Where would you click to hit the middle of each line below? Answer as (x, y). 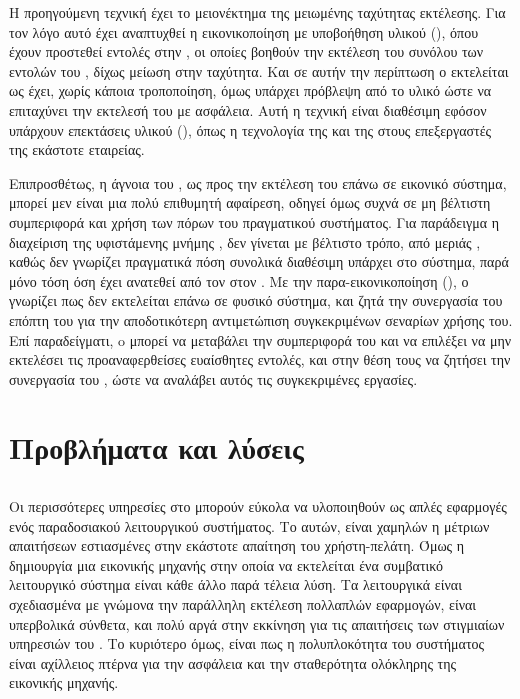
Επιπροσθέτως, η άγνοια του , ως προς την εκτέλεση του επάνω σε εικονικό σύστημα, (258, 182)
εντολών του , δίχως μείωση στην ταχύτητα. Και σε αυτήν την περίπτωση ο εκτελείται (259, 70)
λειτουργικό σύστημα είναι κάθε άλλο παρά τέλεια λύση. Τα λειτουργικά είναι (235, 584)
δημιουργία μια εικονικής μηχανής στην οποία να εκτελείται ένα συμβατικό (226, 564)
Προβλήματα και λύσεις (156, 447)
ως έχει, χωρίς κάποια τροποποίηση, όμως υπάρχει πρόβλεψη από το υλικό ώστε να (250, 90)
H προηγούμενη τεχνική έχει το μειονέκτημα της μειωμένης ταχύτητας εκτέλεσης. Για (257, 12)
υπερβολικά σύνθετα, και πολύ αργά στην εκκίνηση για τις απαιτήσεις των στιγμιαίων (257, 623)
